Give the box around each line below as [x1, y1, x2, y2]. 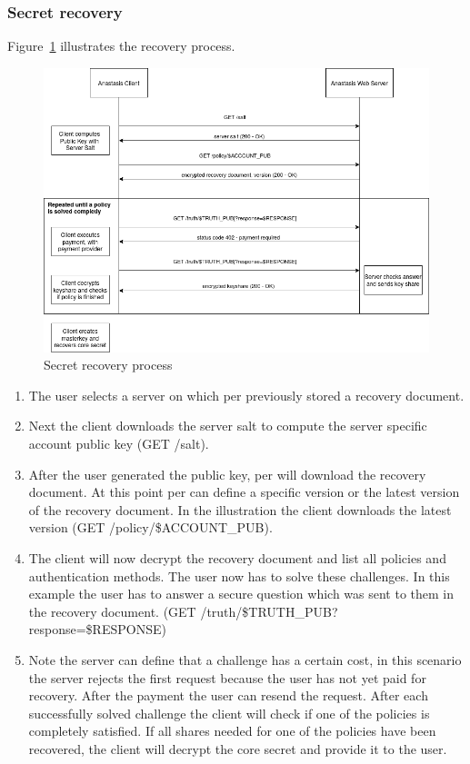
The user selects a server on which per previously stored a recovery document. [28, 385, 465, 404]
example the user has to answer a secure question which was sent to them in [28, 584, 455, 603]
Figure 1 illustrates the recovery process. [7, 36, 235, 55]
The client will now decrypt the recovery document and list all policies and [28, 548, 446, 567]
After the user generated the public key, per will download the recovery [28, 464, 426, 483]
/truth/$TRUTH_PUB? [200, 601, 338, 620]
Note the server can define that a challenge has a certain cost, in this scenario [28, 650, 462, 669]
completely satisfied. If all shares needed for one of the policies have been [28, 721, 436, 740]
